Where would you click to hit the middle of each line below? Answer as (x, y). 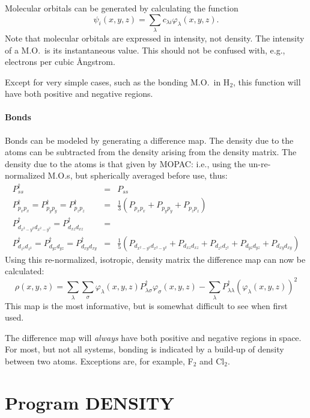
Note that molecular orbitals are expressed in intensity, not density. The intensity (155, 38)
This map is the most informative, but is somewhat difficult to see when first (146, 305)
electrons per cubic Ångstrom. (60, 62)
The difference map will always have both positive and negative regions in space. (153, 337)
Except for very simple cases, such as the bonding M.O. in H (117, 81)
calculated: (25, 271)
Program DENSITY (90, 402)
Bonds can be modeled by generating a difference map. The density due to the (149, 140)
